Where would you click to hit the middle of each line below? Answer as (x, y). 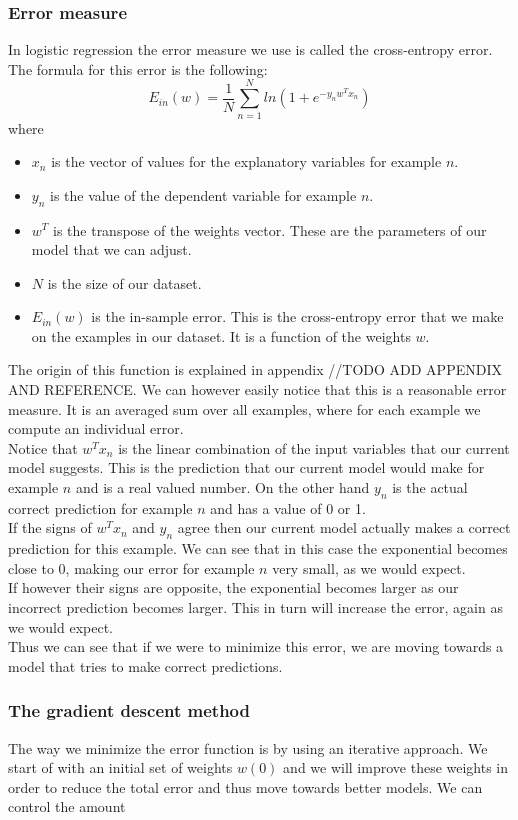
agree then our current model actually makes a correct (344, 527)
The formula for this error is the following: (138, 68)
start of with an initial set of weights (120, 767)
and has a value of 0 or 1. (288, 507)
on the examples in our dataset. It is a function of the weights (221, 335)
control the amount (67, 806)
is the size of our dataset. (124, 282)
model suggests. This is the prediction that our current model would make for (246, 467)
